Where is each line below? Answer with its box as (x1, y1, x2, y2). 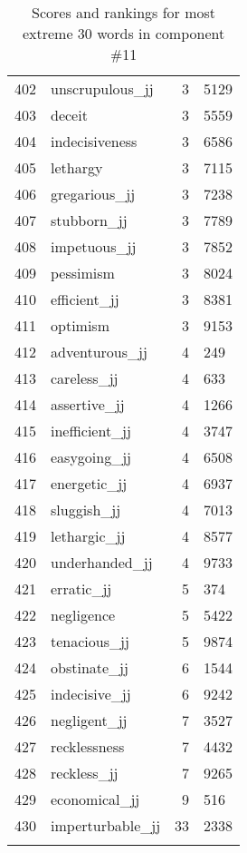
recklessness (51, 736, 125, 757)
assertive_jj (51, 394, 125, 415)
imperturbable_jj (51, 815, 161, 836)
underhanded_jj (51, 552, 153, 573)
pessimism (51, 262, 115, 283)
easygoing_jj (51, 446, 132, 467)
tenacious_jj (51, 631, 129, 652)
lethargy (51, 157, 103, 178)
